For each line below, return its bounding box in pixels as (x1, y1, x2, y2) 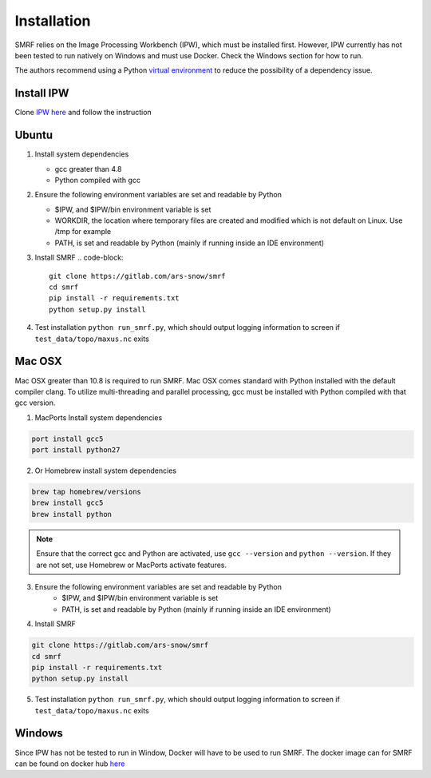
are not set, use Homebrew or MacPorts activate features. (36, 560, 227, 570)
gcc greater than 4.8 (54, 164, 122, 173)
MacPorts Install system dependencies (34, 412, 163, 423)
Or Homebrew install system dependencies (34, 466, 177, 475)
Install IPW (14, 86, 69, 100)
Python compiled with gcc (54, 175, 141, 185)
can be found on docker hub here (14, 759, 125, 768)
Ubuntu (14, 129, 53, 142)
